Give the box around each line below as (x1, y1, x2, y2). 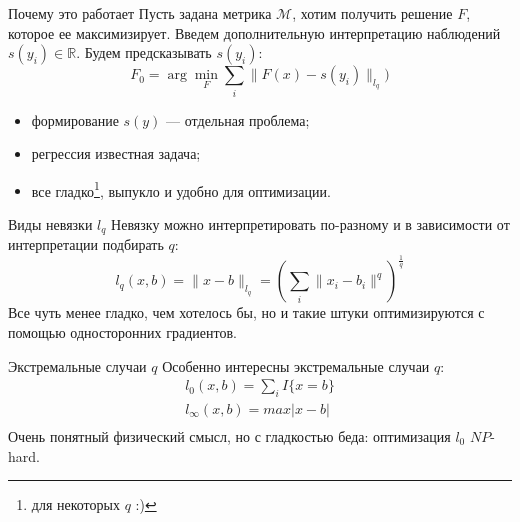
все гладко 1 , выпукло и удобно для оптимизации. (31, 177, 331, 201)
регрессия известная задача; (31, 143, 201, 164)
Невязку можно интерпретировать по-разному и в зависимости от (111, 213, 510, 234)
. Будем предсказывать (76, 42, 212, 63)
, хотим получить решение (292, 3, 453, 23)
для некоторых (31, 494, 120, 515)
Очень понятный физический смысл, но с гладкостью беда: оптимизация (8, 426, 451, 447)
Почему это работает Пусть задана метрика (8, 3, 272, 23)
